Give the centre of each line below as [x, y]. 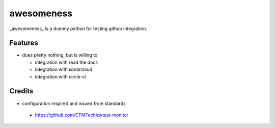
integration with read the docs [66, 62]
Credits [21, 91]
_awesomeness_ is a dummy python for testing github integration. [78, 29]
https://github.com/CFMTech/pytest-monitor [82, 115]
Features [24, 43]
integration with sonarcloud [64, 69]
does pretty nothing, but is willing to [60, 55]
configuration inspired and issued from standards [74, 103]
